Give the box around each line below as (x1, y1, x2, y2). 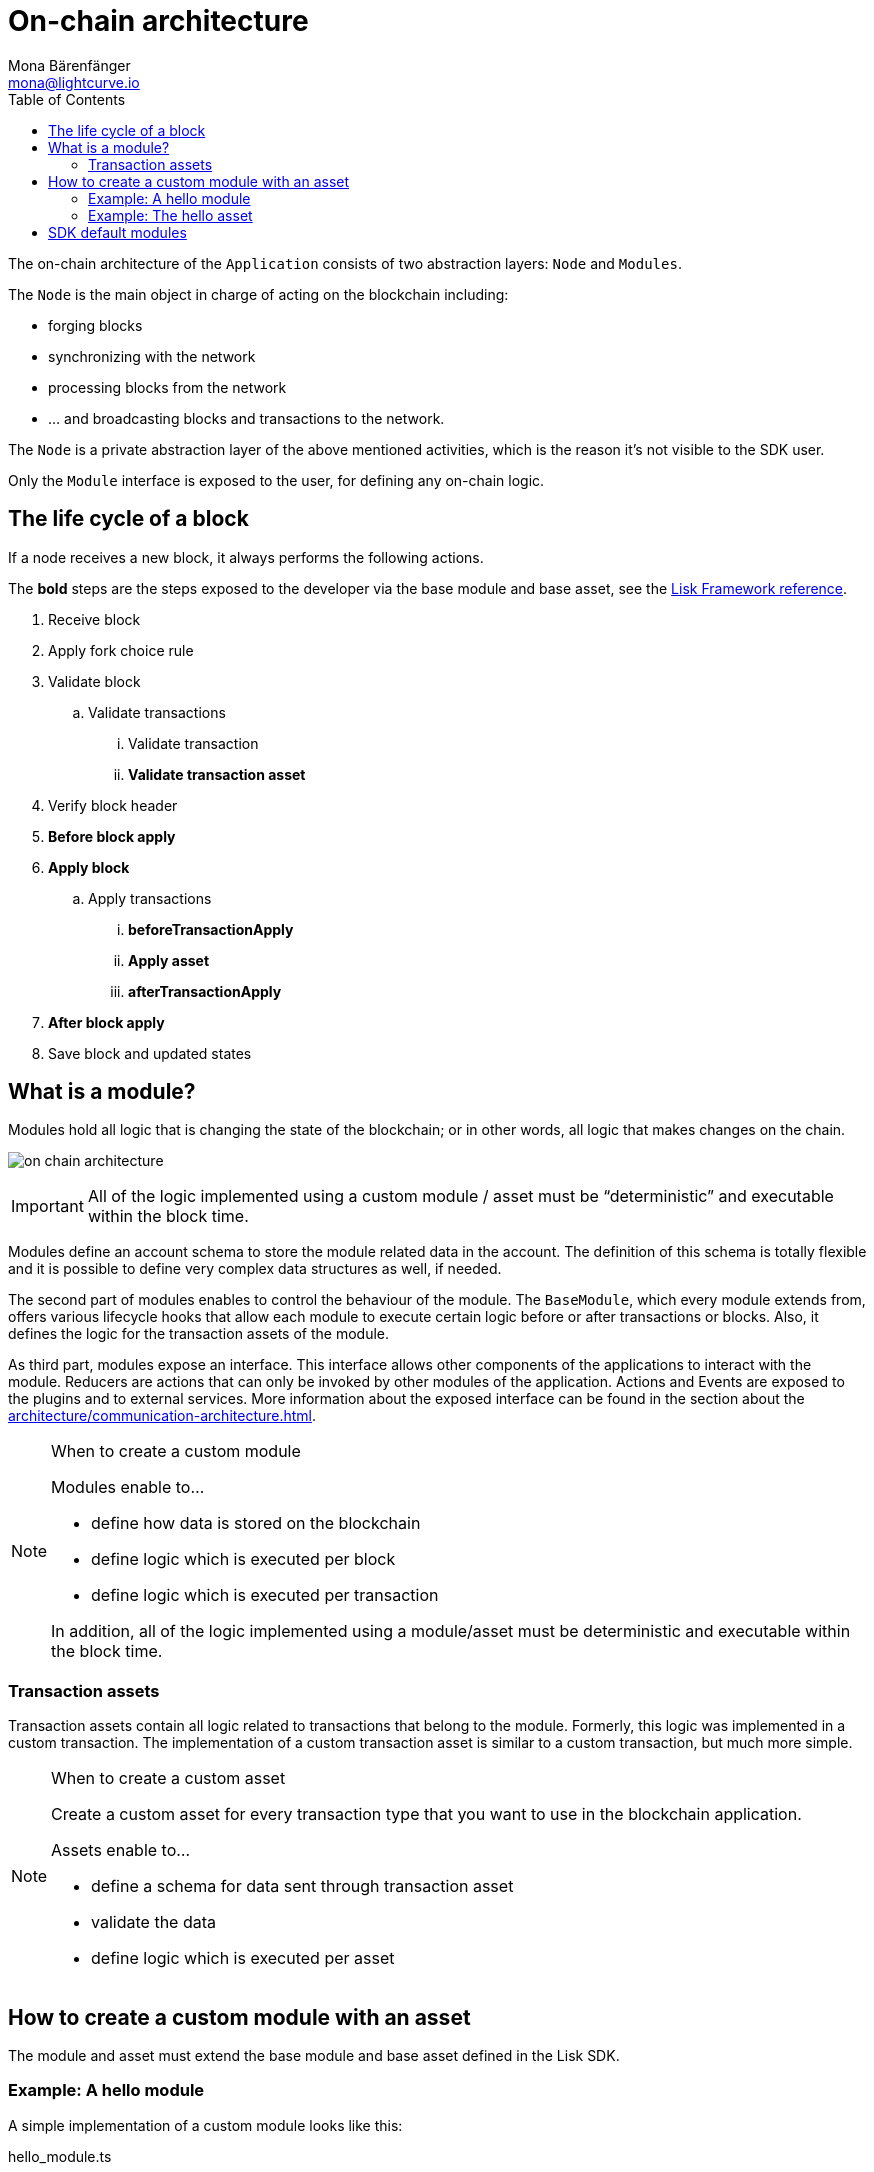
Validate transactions (88, 703, 226, 721)
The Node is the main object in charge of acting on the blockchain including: (8, 285, 509, 303)
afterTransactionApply (128, 982, 282, 1000)
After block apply (48, 1013, 165, 1031)
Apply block (48, 858, 130, 876)
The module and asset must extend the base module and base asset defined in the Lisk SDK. (8, 2047, 620, 2065)
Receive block (48, 610, 141, 628)
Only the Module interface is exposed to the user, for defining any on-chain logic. (8, 471, 545, 489)
